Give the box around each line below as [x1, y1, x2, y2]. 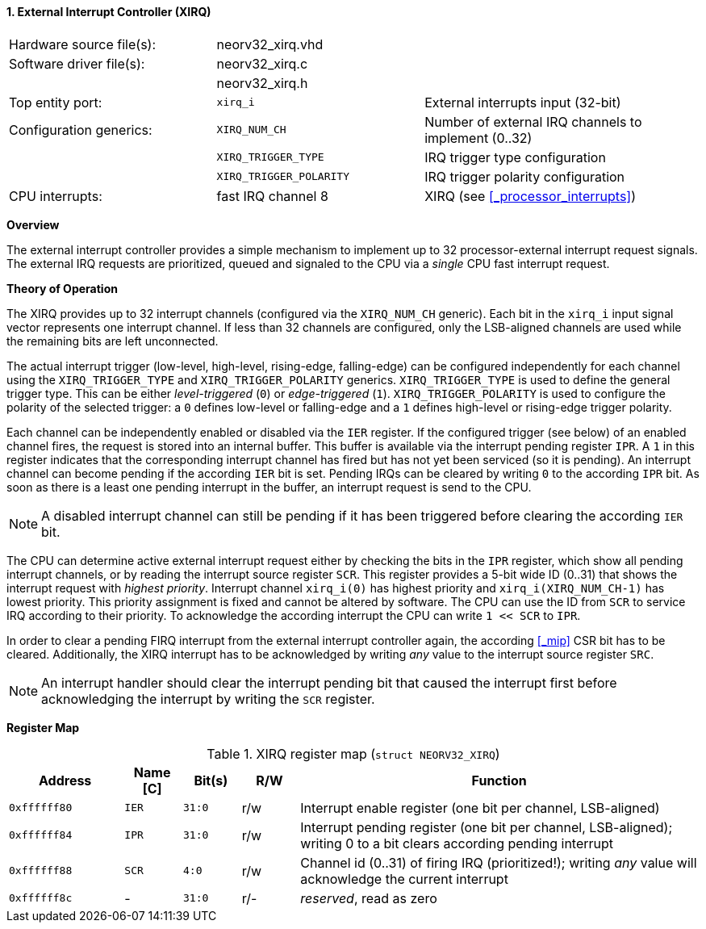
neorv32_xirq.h [216, 74, 308, 91]
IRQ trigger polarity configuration [424, 168, 625, 185]
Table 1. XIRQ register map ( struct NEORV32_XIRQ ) [207, 745, 500, 762]
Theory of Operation [6, 281, 118, 295]
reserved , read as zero [300, 889, 437, 906]
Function [471, 772, 527, 789]
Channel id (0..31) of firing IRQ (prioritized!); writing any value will [300, 854, 697, 871]
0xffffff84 [9, 829, 73, 842]
